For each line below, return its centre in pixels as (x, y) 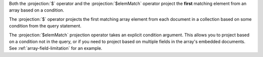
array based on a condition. (37, 10)
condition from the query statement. (45, 26)
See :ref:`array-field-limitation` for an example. (56, 48)
